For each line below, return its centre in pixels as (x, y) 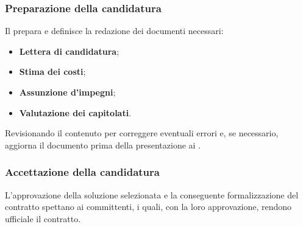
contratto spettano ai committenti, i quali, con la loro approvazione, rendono (148, 207)
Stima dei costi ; (52, 72)
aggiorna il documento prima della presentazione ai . (103, 145)
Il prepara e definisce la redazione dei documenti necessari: (114, 31)
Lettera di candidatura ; (69, 51)
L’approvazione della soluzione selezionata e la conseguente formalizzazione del (152, 194)
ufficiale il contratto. (43, 218)
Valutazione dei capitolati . (75, 112)
